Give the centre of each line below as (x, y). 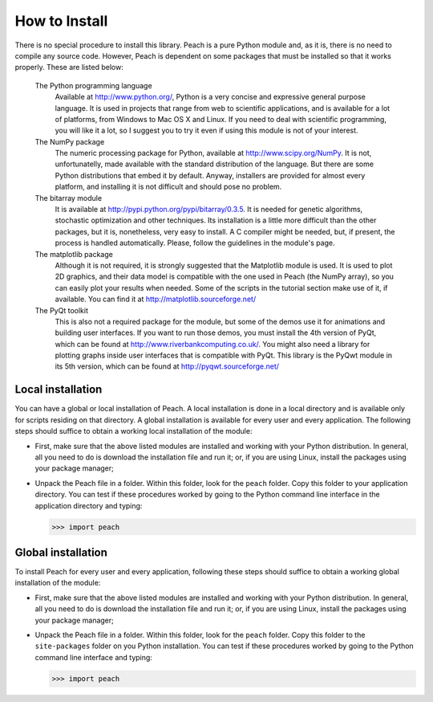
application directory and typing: (89, 505)
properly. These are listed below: (69, 67)
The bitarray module (69, 198)
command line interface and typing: (93, 657)
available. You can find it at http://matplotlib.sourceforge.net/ (156, 299)
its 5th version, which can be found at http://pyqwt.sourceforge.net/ (167, 366)
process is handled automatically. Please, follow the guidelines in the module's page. (195, 243)
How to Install (61, 21)
